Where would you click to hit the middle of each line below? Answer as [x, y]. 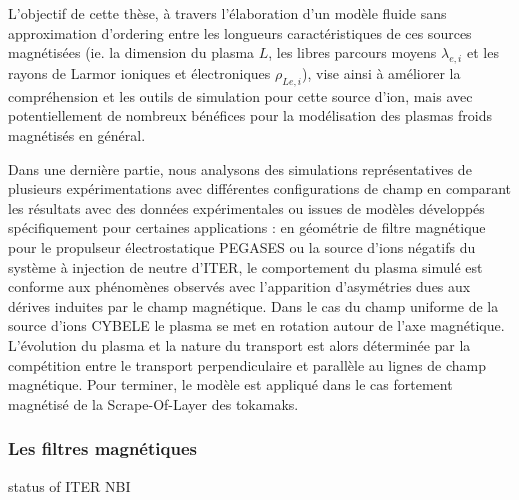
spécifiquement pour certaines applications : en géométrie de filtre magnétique [247, 227]
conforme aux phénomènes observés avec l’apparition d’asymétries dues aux [239, 286]
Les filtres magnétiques [102, 448]
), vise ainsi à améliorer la [381, 72]
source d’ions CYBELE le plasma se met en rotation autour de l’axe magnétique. [256, 325]
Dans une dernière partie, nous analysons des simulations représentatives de [240, 168]
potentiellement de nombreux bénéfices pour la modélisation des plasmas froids [250, 115]
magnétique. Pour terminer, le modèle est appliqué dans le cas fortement [230, 384]
